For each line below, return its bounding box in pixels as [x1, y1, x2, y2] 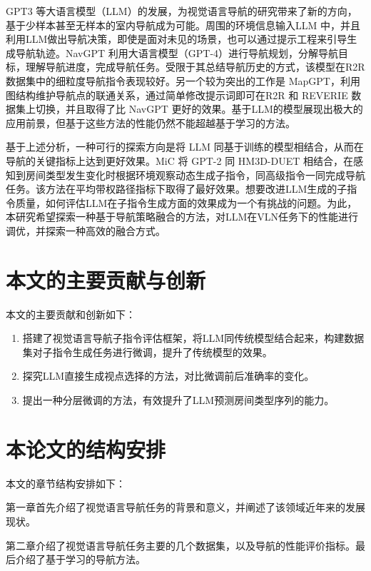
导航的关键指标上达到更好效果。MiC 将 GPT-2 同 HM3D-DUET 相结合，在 [6, 153, 353, 168]
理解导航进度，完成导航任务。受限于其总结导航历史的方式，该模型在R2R [25, 59, 365, 74]
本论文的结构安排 [6, 434, 166, 463]
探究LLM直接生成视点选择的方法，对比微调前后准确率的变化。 [22, 368, 315, 383]
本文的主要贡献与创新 [6, 265, 206, 294]
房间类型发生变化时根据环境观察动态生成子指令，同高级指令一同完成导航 [25, 167, 365, 182]
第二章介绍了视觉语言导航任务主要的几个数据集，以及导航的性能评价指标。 [6, 537, 355, 552]
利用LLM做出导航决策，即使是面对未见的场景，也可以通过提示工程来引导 [6, 31, 347, 46]
